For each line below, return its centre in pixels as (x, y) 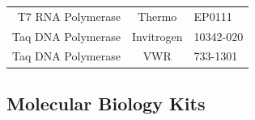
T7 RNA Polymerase (69, 16)
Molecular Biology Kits (106, 103)
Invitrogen (157, 36)
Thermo (157, 16)
